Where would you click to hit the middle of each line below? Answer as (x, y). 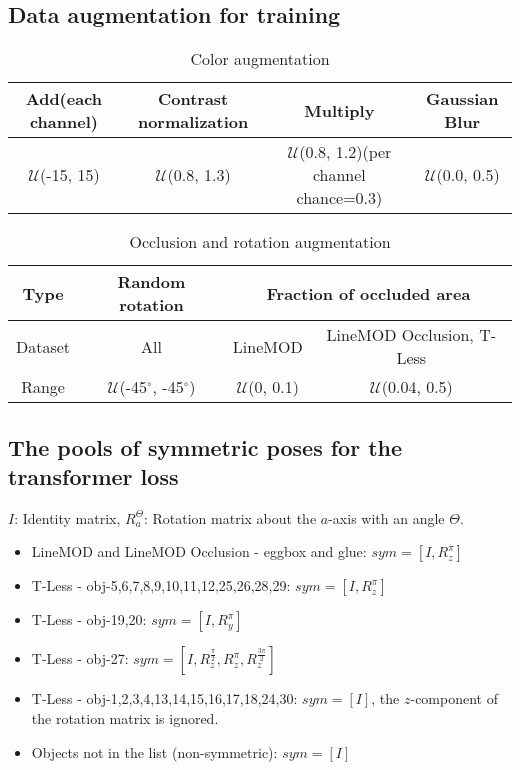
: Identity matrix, (67, 517)
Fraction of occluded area (368, 293)
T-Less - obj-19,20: (89, 619)
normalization (193, 122)
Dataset (43, 346)
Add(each (64, 99)
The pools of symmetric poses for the (205, 446)
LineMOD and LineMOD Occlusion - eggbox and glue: (199, 551)
